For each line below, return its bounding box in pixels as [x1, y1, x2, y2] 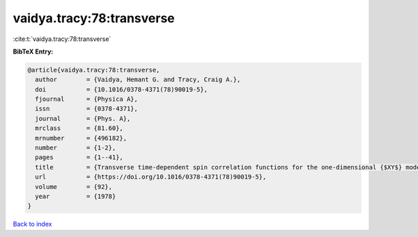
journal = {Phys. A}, [35, 115, 131, 122]
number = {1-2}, [35, 144, 116, 152]
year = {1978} [35, 193, 116, 200]
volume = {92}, [35, 183, 113, 190]
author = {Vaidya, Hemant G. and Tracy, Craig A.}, [35, 76, 241, 83]
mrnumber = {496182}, [35, 134, 127, 142]
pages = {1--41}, [35, 154, 123, 161]
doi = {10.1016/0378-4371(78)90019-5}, [35, 85, 208, 93]
